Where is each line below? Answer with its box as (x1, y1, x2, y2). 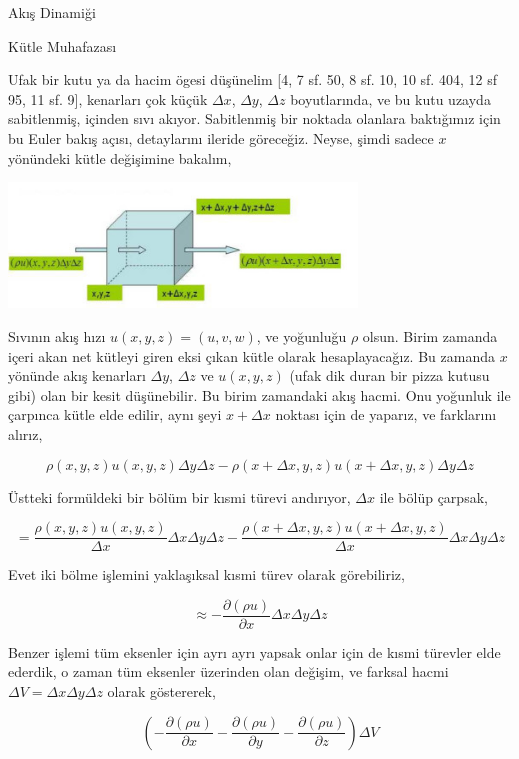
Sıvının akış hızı (8, 326, 106, 347)
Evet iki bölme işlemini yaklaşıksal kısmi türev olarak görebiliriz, (8, 564, 405, 585)
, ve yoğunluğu (256, 326, 347, 347)
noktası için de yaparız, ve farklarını (275, 404, 497, 425)
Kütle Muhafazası (8, 35, 117, 56)
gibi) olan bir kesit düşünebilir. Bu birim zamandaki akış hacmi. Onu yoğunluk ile (8, 384, 511, 405)
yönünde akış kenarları (8, 365, 146, 386)
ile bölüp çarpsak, (379, 486, 488, 507)
